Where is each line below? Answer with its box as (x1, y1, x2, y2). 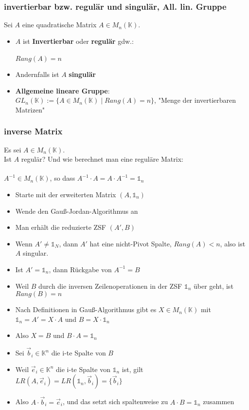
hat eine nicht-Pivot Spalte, (89, 238, 172, 248)
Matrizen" (15, 104, 45, 114)
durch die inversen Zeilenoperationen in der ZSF (38, 280, 182, 291)
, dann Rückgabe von (49, 264, 112, 274)
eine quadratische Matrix (22, 19, 97, 30)
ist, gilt (122, 364, 143, 374)
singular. (22, 248, 49, 258)
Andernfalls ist (15, 69, 59, 79)
